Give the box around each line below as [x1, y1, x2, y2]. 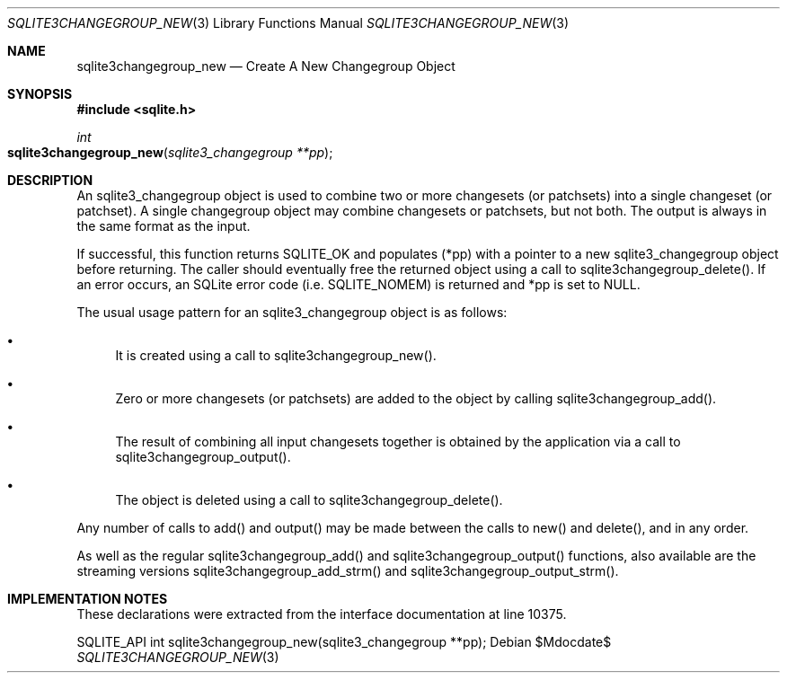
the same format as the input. [76, 218, 251, 234]
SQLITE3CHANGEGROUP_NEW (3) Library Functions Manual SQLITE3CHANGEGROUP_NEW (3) [7, 15, 570, 31]
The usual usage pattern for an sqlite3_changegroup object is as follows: [76, 305, 508, 320]
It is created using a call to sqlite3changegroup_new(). [115, 348, 437, 363]
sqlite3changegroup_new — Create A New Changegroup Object [76, 58, 455, 74]
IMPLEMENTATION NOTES [7, 591, 168, 606]
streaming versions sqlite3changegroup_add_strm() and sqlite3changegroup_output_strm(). [76, 563, 619, 578]
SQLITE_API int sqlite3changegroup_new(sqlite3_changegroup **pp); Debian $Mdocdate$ [76, 634, 612, 649]
